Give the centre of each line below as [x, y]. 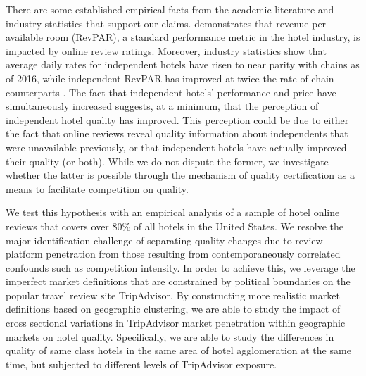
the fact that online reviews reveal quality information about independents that [177, 133]
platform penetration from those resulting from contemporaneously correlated [173, 254]
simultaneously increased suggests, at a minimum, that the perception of [162, 106]
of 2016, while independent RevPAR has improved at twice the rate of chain [170, 78]
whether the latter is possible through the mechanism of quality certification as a [180, 175]
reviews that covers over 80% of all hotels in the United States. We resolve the [175, 226]
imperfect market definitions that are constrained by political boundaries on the [178, 281]
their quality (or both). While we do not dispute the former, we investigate [167, 161]
